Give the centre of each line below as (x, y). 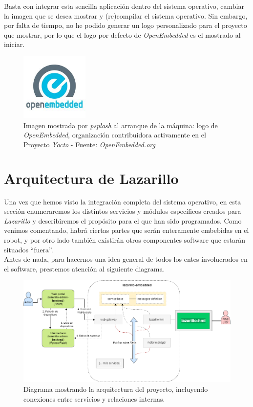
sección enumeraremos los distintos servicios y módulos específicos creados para (123, 211)
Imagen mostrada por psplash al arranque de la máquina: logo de (121, 125)
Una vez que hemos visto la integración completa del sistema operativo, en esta (123, 201)
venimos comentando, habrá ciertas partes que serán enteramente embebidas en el (126, 230)
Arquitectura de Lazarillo (91, 178)
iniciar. (14, 44)
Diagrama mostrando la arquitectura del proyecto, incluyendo (116, 389)
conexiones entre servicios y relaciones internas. (94, 398)
